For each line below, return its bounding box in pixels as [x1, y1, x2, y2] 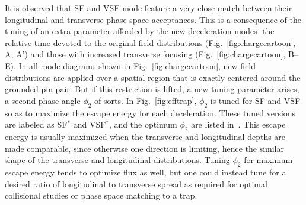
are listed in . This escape [191, 118, 286, 131]
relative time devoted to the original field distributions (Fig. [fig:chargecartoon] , [5, 36, 296, 48]
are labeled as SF [5, 118, 68, 131]
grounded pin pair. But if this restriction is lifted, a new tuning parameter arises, [5, 83, 299, 95]
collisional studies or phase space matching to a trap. [5, 189, 197, 201]
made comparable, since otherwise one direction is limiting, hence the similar [5, 142, 284, 154]
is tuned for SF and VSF [210, 94, 301, 106]
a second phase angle [5, 94, 81, 106]
